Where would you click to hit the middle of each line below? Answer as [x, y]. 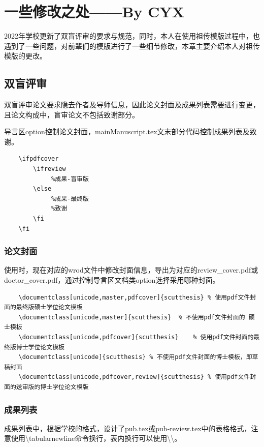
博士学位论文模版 [64, 387]
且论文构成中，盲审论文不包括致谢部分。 [72, 114]
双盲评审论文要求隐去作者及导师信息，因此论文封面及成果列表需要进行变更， [132, 105]
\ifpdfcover [39, 159]
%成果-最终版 [70, 199]
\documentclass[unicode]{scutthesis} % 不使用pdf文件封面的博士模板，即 [135, 357]
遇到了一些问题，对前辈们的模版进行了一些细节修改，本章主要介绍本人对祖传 [132, 46]
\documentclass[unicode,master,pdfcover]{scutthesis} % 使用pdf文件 [134, 297]
